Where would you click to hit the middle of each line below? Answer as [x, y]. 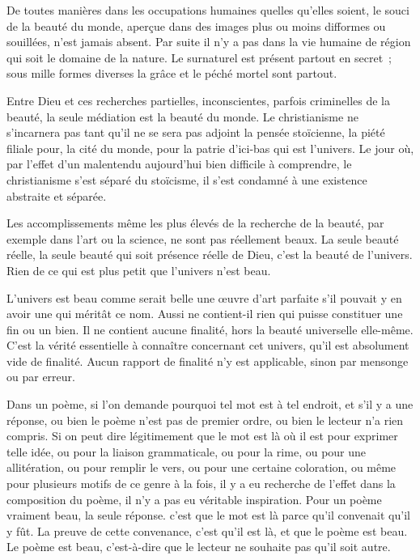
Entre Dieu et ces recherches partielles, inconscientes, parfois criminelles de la [198, 100]
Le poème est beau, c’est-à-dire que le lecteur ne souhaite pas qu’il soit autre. [199, 547]
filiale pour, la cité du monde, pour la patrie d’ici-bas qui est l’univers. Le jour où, [210, 148]
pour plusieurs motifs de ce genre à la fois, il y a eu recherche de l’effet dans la [201, 484]
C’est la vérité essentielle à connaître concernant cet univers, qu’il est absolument [208, 345]
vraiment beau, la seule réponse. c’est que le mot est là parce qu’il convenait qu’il [208, 515]
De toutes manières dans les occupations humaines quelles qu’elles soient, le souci [208, 10]
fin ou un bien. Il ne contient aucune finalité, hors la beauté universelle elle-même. [210, 329]
